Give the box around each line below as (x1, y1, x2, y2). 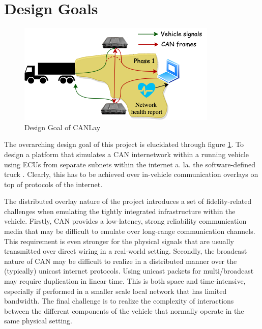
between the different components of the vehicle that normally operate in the (4, 305, 244, 316)
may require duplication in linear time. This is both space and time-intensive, (4, 276, 246, 286)
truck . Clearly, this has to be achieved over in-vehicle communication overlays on (4, 169, 258, 180)
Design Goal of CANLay (24, 122, 101, 132)
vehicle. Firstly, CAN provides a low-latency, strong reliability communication (4, 216, 247, 226)
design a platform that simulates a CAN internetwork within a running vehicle (4, 148, 249, 159)
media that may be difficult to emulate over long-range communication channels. (4, 226, 255, 236)
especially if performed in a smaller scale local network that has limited (4, 285, 227, 296)
